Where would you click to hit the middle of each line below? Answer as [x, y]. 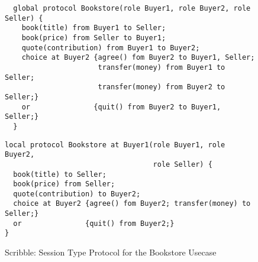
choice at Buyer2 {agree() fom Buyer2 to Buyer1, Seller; [138, 58]
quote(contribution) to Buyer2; [77, 194]
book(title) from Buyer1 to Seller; [94, 28]
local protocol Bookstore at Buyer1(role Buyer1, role [115, 145]
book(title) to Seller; [60, 174]
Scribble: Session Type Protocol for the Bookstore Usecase [111, 252]
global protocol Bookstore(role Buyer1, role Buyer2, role [132, 8]
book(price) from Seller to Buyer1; [94, 38]
